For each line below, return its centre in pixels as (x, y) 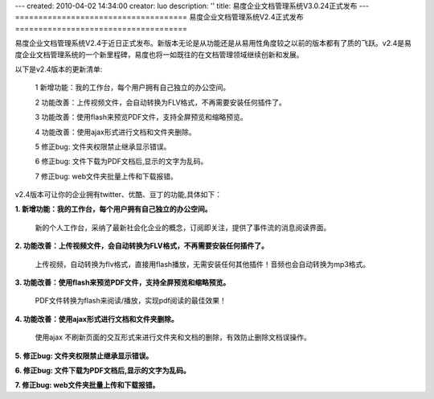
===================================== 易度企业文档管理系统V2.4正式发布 (159, 17)
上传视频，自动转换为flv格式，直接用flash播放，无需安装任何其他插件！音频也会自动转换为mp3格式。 (203, 264)
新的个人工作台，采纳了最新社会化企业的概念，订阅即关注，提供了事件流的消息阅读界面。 (183, 227)
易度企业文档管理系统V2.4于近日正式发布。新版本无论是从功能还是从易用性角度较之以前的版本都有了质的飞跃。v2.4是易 (213, 43)
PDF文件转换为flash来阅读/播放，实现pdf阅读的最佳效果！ (131, 301)
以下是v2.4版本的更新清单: (59, 69)
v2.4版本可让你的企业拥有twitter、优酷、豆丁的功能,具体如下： (119, 195)
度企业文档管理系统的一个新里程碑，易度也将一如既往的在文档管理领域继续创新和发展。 (159, 54)
